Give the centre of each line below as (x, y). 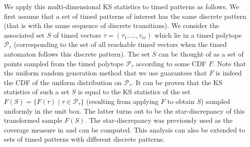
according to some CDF (171, 63)
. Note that (229, 63)
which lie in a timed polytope (198, 35)
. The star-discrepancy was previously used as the (159, 120)
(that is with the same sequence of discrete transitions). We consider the (112, 25)
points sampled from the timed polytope (64, 63)
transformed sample (33, 120)
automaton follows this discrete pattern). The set (77, 53)
